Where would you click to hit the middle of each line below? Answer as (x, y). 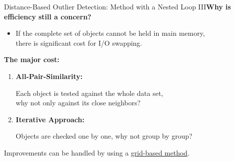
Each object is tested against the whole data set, (89, 93)
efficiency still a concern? (48, 16)
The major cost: (32, 59)
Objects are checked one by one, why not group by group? (104, 136)
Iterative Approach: (50, 119)
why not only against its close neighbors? (78, 103)
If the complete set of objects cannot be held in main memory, (110, 33)
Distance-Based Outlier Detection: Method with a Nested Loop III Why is (117, 6)
